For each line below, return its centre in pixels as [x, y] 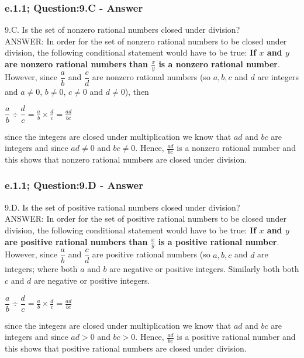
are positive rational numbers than [76, 241]
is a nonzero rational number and [236, 148]
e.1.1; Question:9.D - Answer [74, 185]
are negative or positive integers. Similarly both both [204, 269]
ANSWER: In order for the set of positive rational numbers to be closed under [146, 218]
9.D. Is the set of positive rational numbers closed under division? [122, 207]
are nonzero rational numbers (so [151, 77]
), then [137, 91]
